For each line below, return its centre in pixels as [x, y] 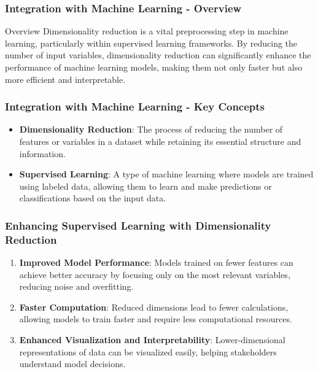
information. [42, 153]
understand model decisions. [72, 364]
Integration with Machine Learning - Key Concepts [135, 107]
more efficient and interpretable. [65, 79]
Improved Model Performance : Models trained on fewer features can [156, 262]
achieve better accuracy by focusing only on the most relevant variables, [155, 274]
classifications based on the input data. [93, 198]
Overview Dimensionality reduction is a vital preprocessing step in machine [147, 31]
